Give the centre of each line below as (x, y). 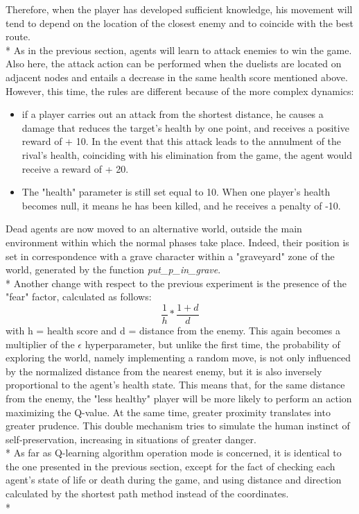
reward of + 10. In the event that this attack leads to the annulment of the (182, 141)
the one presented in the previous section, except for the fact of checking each (170, 466)
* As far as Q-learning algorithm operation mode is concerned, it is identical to (174, 453)
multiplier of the (40, 344)
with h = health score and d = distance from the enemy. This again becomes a (173, 330)
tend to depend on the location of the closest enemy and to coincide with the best (179, 23)
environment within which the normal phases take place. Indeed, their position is (177, 242)
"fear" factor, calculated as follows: (79, 297)
